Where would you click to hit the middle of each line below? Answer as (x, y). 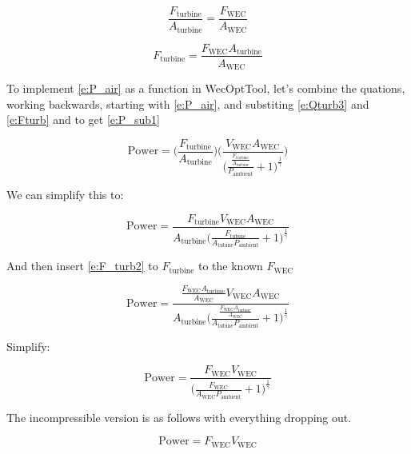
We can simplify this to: (65, 195)
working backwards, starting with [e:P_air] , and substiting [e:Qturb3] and (188, 104)
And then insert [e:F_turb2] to (82, 266)
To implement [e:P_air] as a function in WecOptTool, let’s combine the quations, (206, 88)
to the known (231, 266)
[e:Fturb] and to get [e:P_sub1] (83, 119)
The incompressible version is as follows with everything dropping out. (179, 417)
